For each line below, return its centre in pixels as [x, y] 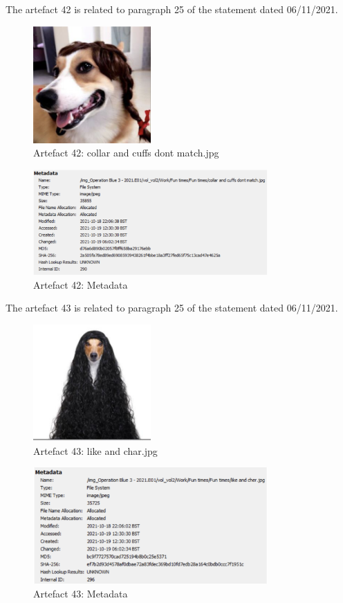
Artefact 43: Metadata [81, 593]
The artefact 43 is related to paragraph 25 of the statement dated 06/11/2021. [172, 308]
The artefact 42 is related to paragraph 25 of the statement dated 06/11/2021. [172, 9]
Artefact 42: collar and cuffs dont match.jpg [126, 153]
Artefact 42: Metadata [81, 284]
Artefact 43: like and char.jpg [95, 450]
